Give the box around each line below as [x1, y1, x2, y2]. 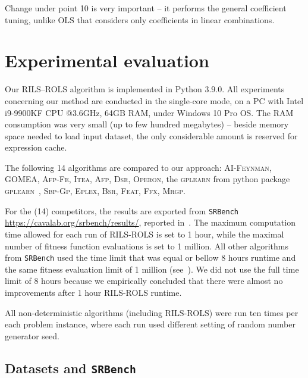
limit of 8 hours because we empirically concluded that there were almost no [5, 274, 283, 287]
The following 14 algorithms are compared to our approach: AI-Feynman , [5, 161, 272, 173]
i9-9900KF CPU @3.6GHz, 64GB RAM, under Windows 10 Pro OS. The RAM [5, 106, 294, 118]
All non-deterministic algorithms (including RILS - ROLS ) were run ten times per [5, 306, 298, 318]
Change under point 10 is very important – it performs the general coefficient [5, 2, 287, 14]
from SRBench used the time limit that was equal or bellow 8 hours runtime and [5, 251, 296, 264]
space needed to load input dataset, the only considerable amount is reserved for [5, 129, 298, 142]
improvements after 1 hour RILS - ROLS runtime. [5, 286, 182, 298]
